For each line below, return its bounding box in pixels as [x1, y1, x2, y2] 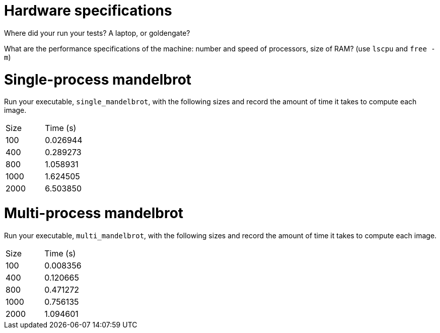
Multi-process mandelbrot [4, 205, 184, 222]
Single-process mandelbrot [4, 71, 192, 88]
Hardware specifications [4, 2, 172, 19]
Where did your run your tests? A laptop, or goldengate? [4, 28, 190, 37]
